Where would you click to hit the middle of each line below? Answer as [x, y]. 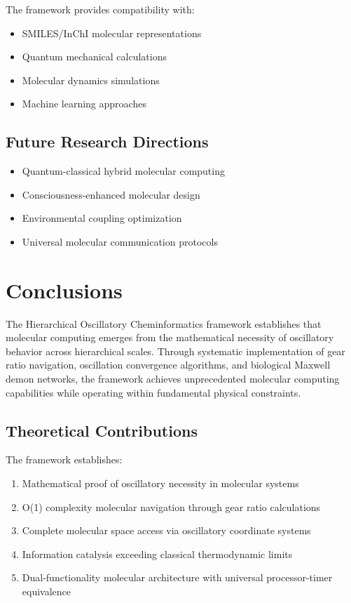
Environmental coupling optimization [102, 218]
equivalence [47, 591]
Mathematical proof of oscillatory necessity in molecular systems [160, 483]
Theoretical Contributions [102, 430]
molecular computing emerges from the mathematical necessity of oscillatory [170, 337]
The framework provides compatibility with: [100, 9]
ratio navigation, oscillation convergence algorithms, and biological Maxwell [168, 365]
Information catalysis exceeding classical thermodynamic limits [157, 554]
